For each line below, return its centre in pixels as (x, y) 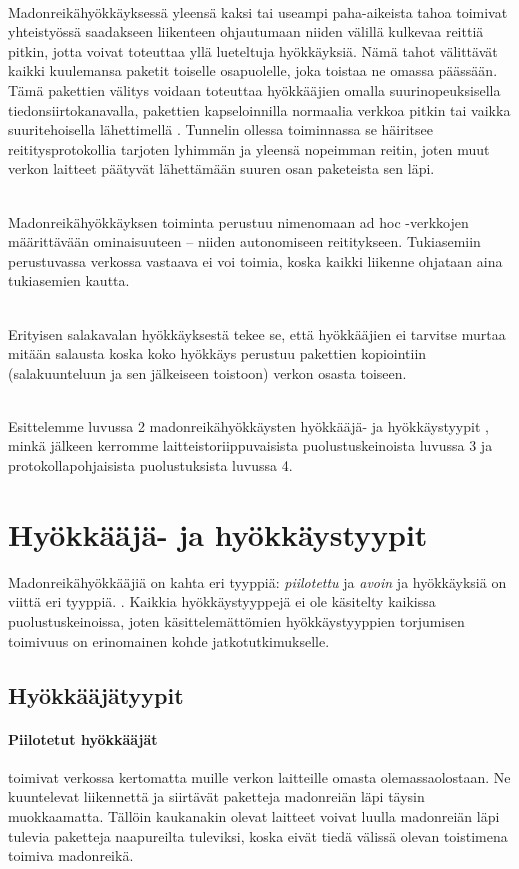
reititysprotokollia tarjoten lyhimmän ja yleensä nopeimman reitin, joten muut (249, 148)
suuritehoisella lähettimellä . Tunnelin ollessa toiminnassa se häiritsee (220, 129)
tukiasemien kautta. (69, 280)
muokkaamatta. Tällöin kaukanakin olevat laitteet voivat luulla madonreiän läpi (254, 815)
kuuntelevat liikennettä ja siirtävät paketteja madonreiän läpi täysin (216, 796)
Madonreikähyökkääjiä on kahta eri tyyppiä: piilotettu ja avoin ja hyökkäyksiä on (257, 581)
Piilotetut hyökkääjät (83, 738)
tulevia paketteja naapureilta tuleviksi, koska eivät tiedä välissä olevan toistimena (258, 835)
